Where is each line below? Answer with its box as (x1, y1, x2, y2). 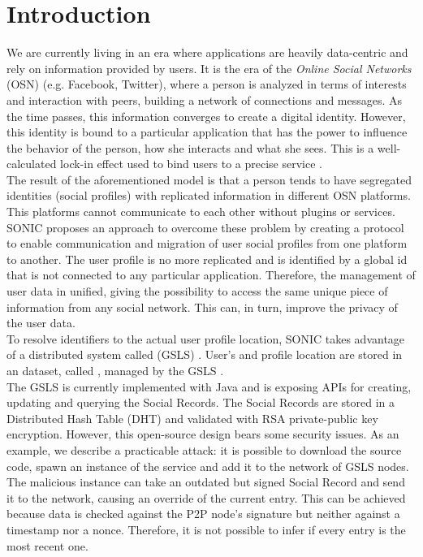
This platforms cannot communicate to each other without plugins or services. (6, 203, 395, 220)
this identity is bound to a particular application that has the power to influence (6, 123, 408, 140)
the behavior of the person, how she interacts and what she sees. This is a (6, 139, 374, 156)
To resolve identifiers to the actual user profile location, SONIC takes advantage (6, 330, 405, 347)
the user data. (6, 314, 76, 331)
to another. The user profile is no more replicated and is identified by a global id (6, 250, 408, 267)
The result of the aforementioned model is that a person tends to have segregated (6, 171, 412, 188)
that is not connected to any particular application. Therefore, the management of (6, 266, 416, 283)
